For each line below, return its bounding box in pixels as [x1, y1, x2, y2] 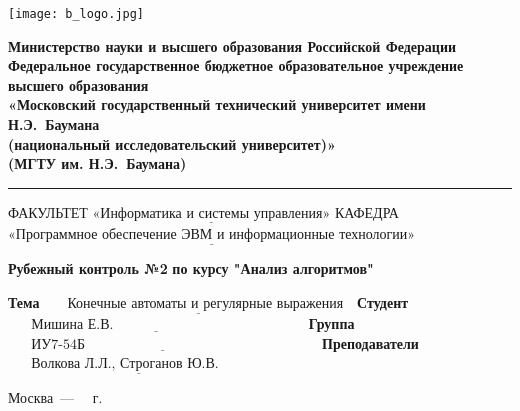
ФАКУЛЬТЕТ [8, 201, 88, 222]
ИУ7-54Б [31, 337, 85, 352]
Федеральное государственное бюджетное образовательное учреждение [8, 55, 464, 76]
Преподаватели [322, 332, 419, 353]
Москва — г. [8, 387, 103, 408]
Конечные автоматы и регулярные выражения [67, 296, 344, 311]
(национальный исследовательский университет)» [8, 133, 336, 154]
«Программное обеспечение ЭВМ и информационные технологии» [8, 228, 416, 243]
